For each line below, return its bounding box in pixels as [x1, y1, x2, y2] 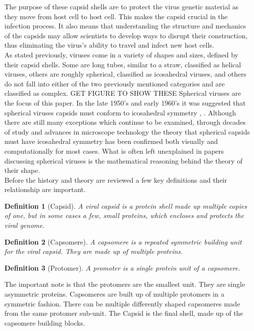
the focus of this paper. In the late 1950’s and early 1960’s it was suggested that [4, 97, 246, 108]
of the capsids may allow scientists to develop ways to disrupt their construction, [4, 30, 248, 40]
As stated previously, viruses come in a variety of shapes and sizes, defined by [4, 49, 238, 59]
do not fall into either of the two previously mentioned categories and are [4, 78, 225, 88]
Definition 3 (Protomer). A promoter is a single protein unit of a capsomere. [4, 262, 240, 273]
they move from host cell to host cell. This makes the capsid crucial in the [4, 11, 228, 21]
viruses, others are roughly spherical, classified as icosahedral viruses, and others [4, 69, 247, 79]
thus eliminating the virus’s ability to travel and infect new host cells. [4, 40, 214, 50]
